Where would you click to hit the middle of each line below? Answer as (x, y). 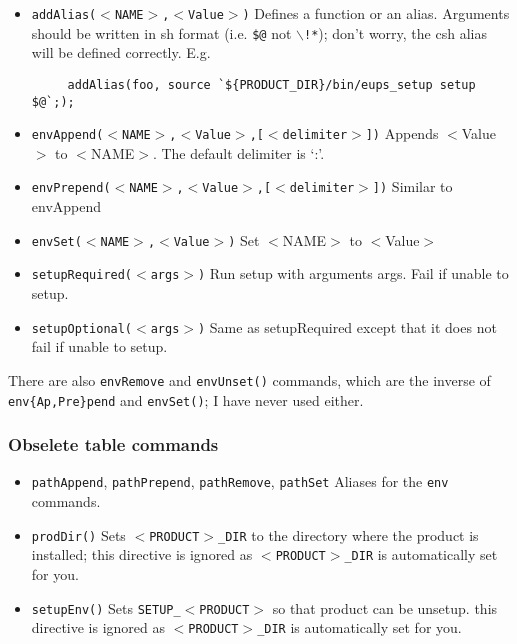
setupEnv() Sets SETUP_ (106, 607)
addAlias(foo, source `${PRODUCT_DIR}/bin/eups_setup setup (271, 84)
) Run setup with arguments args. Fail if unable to (353, 273)
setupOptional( (82, 328)
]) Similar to (412, 186)
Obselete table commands (113, 444)
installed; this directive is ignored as (142, 554)
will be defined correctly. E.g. (121, 52)
